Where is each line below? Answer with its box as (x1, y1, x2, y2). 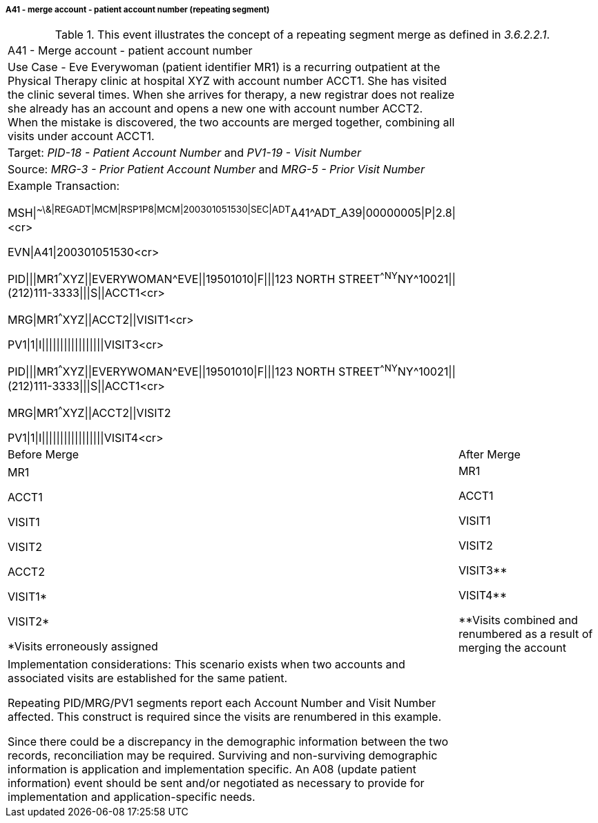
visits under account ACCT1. (8, 129, 155, 144)
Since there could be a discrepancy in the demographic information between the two (8, 735, 449, 749)
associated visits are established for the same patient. (8, 671, 288, 686)
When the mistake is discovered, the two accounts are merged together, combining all (8, 115, 455, 130)
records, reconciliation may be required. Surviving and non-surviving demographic (8, 748, 438, 763)
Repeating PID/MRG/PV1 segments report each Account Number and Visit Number (8, 696, 436, 710)
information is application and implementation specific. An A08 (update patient (8, 762, 416, 777)
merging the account (458, 641, 566, 655)
